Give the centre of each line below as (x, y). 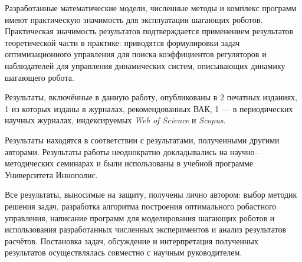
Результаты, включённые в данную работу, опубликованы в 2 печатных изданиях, (151, 97)
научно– (244, 151)
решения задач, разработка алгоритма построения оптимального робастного (141, 206)
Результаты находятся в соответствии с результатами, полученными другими (142, 140)
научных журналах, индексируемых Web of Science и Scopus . (115, 120)
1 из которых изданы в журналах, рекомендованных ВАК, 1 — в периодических (149, 108)
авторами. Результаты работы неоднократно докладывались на (116, 151)
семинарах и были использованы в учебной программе (155, 163)
